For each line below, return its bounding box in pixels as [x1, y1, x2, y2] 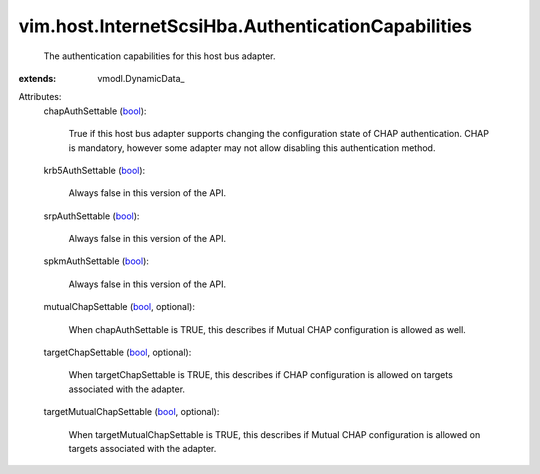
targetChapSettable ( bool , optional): [43, 346, 192, 359]
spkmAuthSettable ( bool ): [43, 255, 150, 267]
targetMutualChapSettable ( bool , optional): [43, 406, 220, 418]
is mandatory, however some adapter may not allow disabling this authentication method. [68, 141, 436, 154]
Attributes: [18, 91, 62, 103]
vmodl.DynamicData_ [97, 72, 185, 84]
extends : [18, 72, 57, 84]
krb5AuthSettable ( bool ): [43, 164, 146, 176]
